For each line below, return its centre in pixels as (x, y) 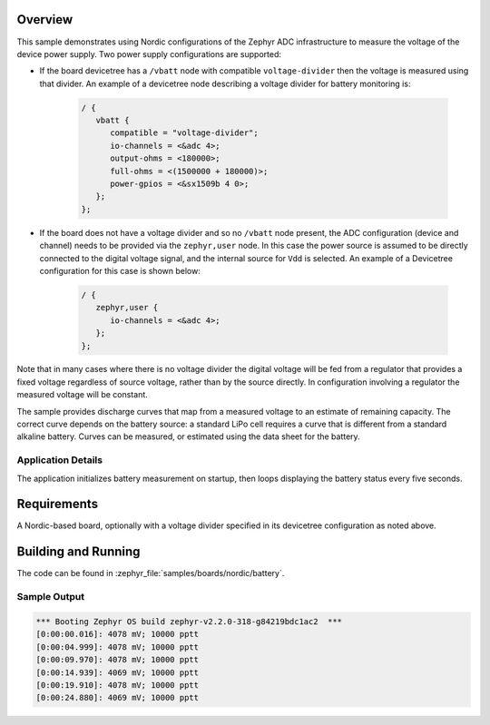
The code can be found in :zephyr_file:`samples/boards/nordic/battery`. (151, 573)
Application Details (60, 460)
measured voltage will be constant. (83, 395)
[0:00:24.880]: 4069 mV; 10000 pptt (118, 698)
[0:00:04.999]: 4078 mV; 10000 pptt (118, 647)
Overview (45, 20)
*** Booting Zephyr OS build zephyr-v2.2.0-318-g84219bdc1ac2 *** (189, 621)
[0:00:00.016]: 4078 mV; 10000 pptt (118, 634)
